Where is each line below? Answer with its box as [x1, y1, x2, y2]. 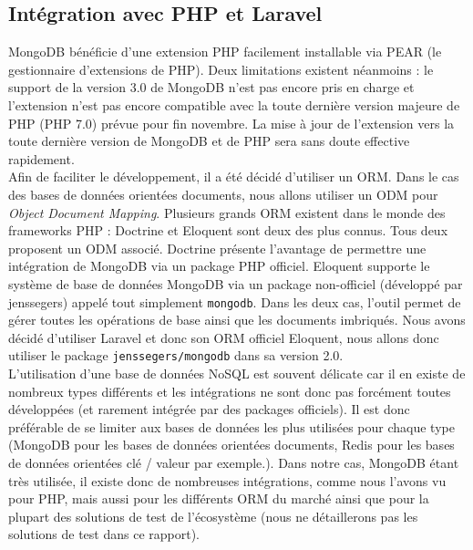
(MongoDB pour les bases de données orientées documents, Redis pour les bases [8, 435, 455, 454]
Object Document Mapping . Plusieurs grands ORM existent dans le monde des [8, 202, 446, 222]
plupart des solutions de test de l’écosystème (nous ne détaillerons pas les [8, 506, 418, 525]
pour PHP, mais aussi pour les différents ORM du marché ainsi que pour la [8, 489, 429, 508]
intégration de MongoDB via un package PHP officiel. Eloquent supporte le [8, 256, 430, 275]
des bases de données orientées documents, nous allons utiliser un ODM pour [8, 184, 438, 203]
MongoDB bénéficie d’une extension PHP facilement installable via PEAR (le [8, 42, 442, 61]
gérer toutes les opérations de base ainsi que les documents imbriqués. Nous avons [8, 310, 466, 329]
